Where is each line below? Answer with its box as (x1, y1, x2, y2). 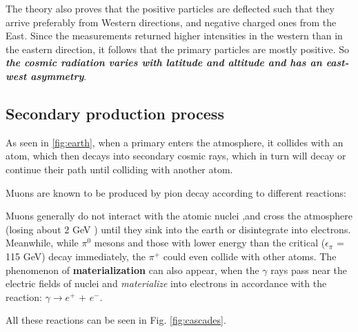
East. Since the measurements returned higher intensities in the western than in (6, 28, 343, 43)
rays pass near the (270, 262, 348, 277)
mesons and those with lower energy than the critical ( (94, 235, 326, 250)
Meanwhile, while (6, 235, 79, 250)
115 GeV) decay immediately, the (6, 248, 146, 263)
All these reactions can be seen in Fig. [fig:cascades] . (6, 313, 226, 327)
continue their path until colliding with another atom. (6, 162, 233, 176)
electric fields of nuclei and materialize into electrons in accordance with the (6, 276, 327, 291)
